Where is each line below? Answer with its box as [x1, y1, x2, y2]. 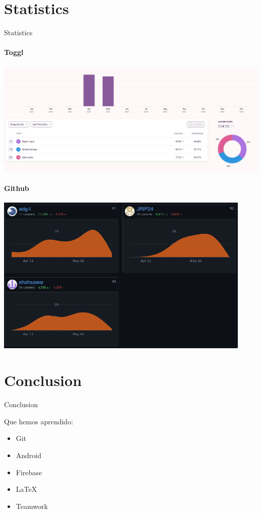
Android [16, 450, 42, 460]
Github [4, 182, 29, 193]
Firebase [16, 467, 42, 477]
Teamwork [16, 500, 48, 511]
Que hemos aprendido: [4, 416, 74, 426]
